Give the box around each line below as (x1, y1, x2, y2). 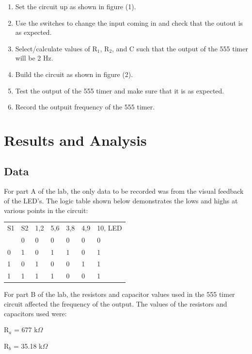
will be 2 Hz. (15, 53, 53, 63)
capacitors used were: (4, 308, 67, 318)
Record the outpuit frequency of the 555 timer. (15, 102, 155, 112)
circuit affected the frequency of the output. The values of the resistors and (4, 298, 227, 308)
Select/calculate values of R (15, 43, 97, 53)
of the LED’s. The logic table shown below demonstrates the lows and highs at (4, 195, 238, 205)
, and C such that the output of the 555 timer (112, 43, 248, 53)
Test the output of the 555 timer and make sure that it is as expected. (15, 85, 224, 95)
